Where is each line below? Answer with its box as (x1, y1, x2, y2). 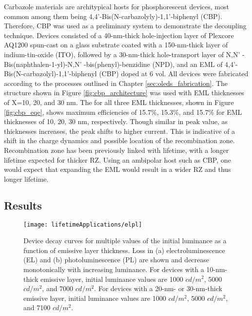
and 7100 (23, 302, 51, 313)
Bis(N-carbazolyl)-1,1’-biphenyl (4, 68, 97, 79)
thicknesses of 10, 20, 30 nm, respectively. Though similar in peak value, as (4, 116, 228, 126)
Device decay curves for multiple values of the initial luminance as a (23, 235, 227, 246)
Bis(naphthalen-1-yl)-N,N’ (4, 59, 82, 69)
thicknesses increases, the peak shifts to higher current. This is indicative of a (4, 126, 235, 136)
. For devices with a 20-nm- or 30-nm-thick (94, 283, 222, 294)
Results (4, 197, 42, 212)
